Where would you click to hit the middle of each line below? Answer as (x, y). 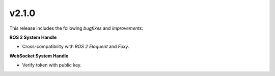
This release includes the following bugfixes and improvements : (76, 28)
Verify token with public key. (52, 65)
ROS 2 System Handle (33, 37)
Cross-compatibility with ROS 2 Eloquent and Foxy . (76, 47)
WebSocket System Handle (39, 56)
